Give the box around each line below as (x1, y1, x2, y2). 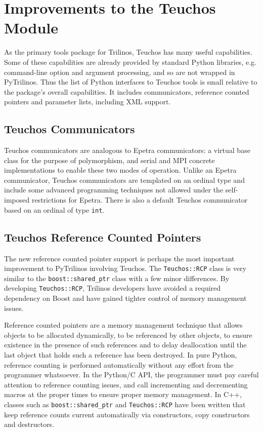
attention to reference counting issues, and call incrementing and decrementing (4, 379, 248, 389)
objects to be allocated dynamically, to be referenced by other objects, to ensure (4, 329, 252, 340)
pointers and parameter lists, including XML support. (4, 96, 171, 107)
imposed (4, 194, 30, 205)
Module (4, 17, 59, 38)
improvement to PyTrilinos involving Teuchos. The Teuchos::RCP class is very (4, 263, 246, 273)
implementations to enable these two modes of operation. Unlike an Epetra (4, 165, 237, 175)
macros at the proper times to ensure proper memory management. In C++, (4, 389, 242, 400)
